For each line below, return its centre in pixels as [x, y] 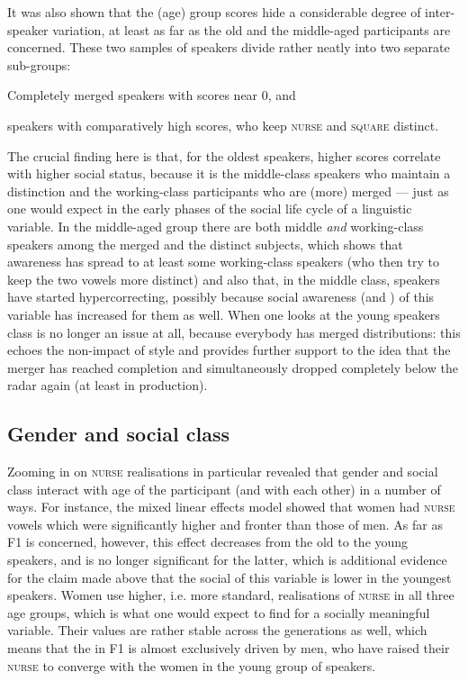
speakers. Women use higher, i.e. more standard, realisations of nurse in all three [231, 595]
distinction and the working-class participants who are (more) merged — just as [228, 191]
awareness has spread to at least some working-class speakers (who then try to [223, 262]
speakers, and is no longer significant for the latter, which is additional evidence [227, 560]
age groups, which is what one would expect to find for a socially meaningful [219, 612]
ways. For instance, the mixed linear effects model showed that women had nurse [231, 507]
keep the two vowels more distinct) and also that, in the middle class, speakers [224, 279]
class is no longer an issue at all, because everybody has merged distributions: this [234, 332]
